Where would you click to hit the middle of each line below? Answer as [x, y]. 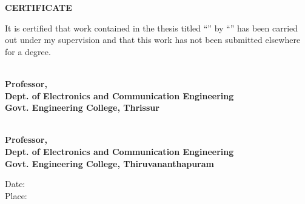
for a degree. [28, 51]
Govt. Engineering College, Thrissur [82, 107]
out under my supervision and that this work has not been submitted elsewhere [153, 40]
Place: [16, 195]
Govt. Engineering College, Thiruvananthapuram [109, 163]
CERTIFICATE [39, 7]
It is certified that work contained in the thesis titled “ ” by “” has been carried [152, 28]
